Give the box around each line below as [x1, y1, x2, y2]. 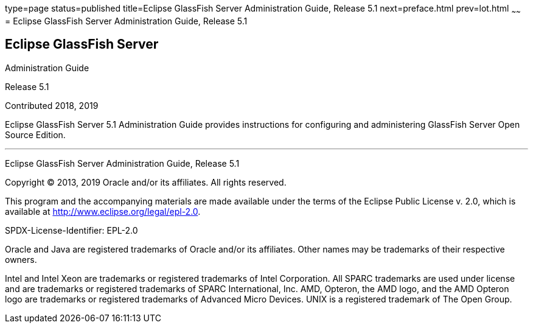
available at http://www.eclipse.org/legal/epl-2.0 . [5, 206, 201, 217]
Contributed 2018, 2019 [5, 100, 99, 111]
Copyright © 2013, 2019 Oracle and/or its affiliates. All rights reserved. [5, 176, 287, 187]
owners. [5, 254, 37, 265]
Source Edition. [5, 129, 66, 140]
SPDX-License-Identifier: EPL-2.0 [5, 225, 138, 236]
